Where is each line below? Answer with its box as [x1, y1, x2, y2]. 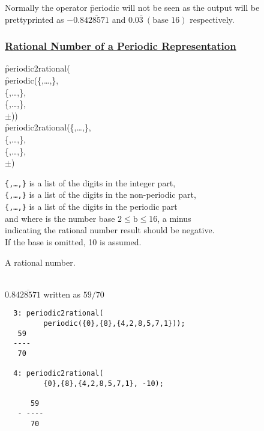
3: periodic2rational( [13, 309, 104, 318]
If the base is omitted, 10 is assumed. [5, 235, 142, 248]
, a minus [157, 212, 191, 224]
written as [43, 287, 81, 300]
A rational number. [5, 255, 76, 268]
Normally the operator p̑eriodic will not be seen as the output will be [5, 1, 260, 13]
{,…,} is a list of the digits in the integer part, [5, 176, 176, 189]
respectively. [190, 13, 235, 25]
